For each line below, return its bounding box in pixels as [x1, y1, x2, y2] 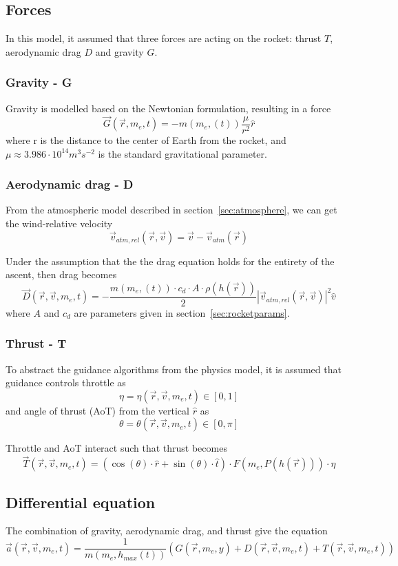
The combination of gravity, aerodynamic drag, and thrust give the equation [6, 523, 328, 538]
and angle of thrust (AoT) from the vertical [6, 403, 189, 417]
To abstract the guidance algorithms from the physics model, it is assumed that [6, 361, 342, 376]
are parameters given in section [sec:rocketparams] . [74, 305, 290, 319]
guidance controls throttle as [6, 375, 126, 390]
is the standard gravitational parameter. [98, 146, 267, 160]
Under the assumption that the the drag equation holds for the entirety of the [6, 253, 335, 268]
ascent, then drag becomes [6, 267, 117, 282]
